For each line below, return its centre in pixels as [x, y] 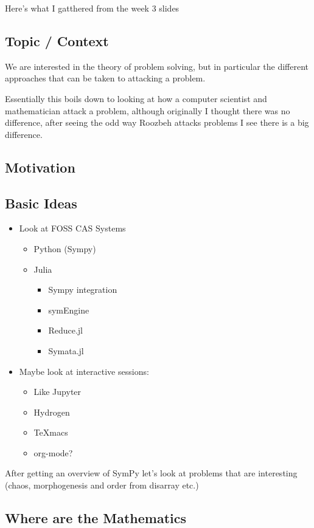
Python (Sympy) [65, 248]
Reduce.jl [65, 330]
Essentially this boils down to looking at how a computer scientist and [136, 98]
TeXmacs [51, 432]
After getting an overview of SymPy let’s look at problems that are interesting [151, 473]
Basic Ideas [41, 203]
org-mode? [53, 452]
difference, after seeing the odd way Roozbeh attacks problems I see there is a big [157, 122]
